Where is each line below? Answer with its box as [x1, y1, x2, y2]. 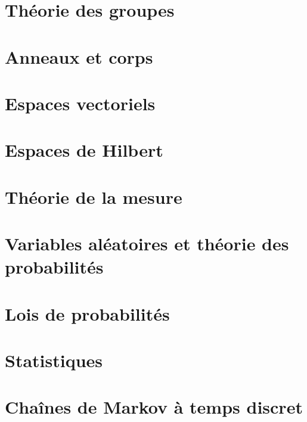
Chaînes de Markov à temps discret [5, 395, 303, 419]
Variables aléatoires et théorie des [5, 231, 289, 256]
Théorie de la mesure [5, 184, 182, 209]
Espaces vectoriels [5, 91, 156, 115]
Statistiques [5, 348, 103, 372]
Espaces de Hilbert [5, 138, 163, 162]
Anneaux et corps [5, 44, 153, 69]
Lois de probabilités [5, 301, 170, 325]
